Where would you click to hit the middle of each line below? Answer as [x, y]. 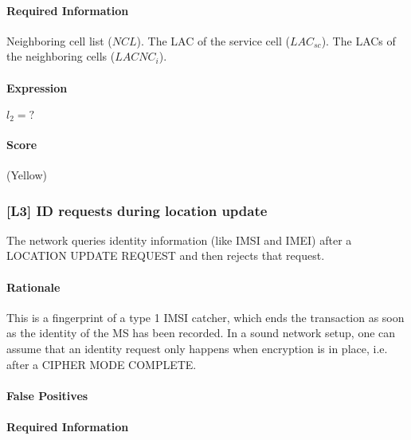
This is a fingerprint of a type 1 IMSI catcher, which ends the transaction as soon [205, 317]
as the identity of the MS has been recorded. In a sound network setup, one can [201, 333]
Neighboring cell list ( [59, 40]
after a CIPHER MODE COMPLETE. [102, 364]
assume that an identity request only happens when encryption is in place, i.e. [197, 349]
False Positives [47, 395]
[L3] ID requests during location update [137, 210]
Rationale [33, 287]
